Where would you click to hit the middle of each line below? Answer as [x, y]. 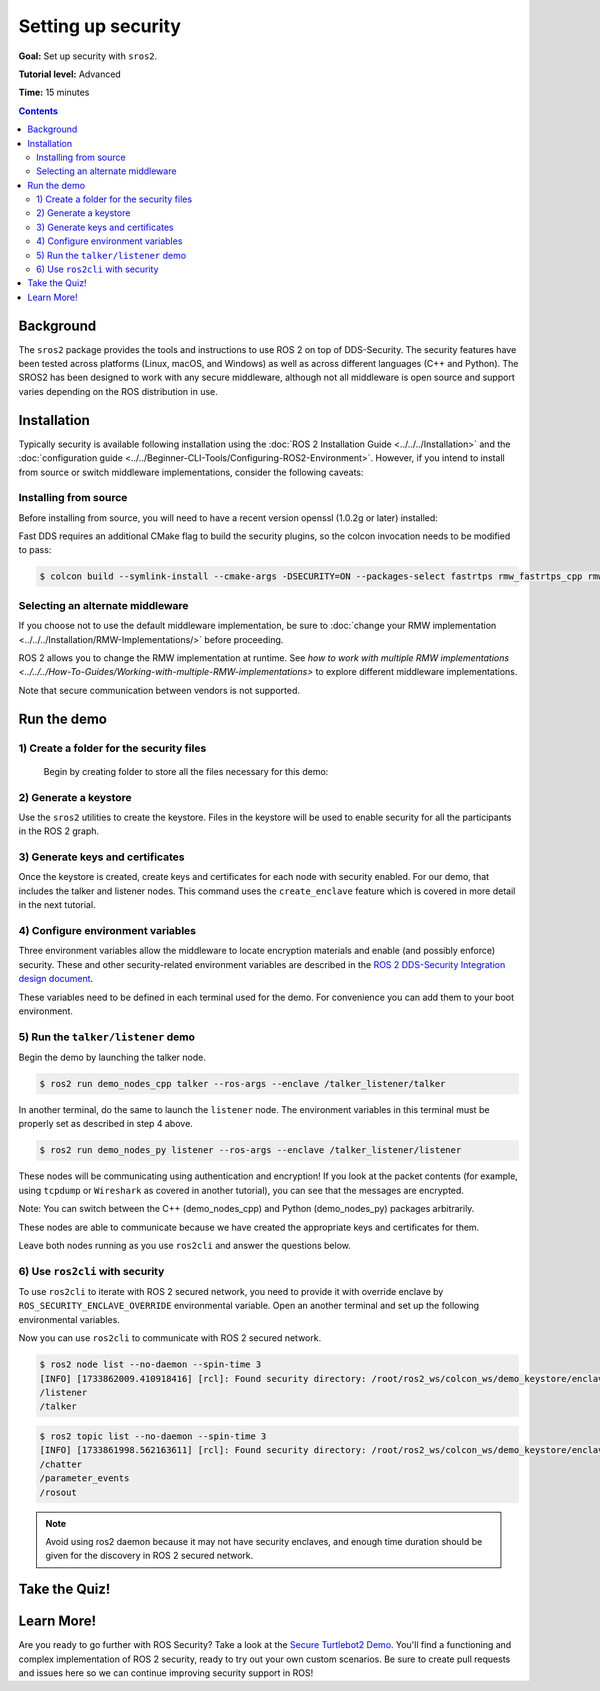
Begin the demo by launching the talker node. [112, 1057]
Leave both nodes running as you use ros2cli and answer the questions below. [185, 1245]
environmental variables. [69, 1319]
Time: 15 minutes [54, 92]
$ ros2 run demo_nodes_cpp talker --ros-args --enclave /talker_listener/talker [242, 1084]
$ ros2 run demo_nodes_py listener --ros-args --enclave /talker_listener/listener [250, 1150]
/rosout [58, 1492]
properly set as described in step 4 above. [106, 1124]
